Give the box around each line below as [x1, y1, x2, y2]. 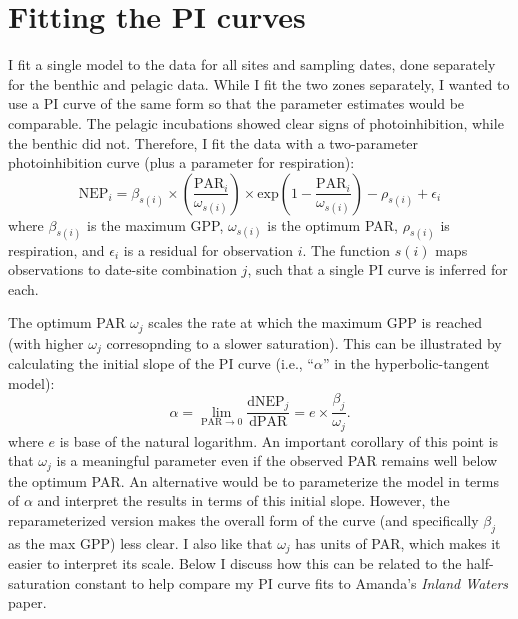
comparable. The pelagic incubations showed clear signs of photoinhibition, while [8, 112, 504, 133]
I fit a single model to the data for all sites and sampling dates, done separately [8, 54, 496, 75]
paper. [8, 592, 47, 613]
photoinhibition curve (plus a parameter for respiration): [8, 152, 355, 173]
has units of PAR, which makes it [295, 532, 501, 553]
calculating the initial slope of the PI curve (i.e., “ [8, 353, 314, 374]
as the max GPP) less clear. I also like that [8, 532, 273, 553]
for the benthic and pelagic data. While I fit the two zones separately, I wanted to [8, 73, 510, 94]
